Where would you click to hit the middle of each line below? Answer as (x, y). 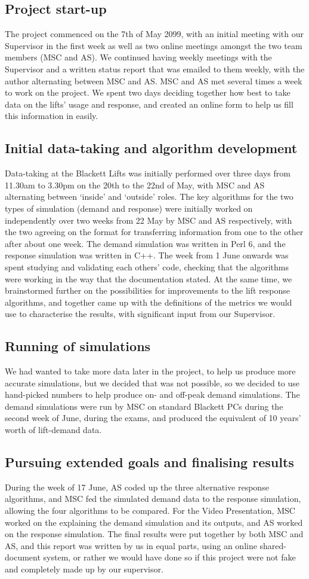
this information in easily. (52, 116)
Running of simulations (78, 346)
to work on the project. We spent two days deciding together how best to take (148, 92)
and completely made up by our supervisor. (84, 569)
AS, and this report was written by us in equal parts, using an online (131, 545)
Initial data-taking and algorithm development (151, 148)
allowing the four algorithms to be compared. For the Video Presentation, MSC (150, 511)
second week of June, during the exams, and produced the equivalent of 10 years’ (153, 418)
